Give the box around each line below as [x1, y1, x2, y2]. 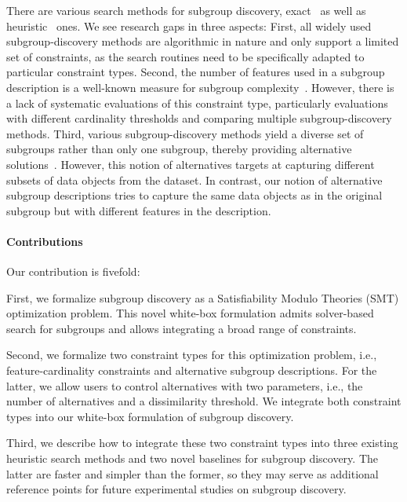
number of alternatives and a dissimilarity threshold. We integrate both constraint [6, 393, 402, 409]
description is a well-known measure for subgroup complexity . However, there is [6, 79, 394, 95]
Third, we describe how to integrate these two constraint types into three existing [6, 434, 398, 451]
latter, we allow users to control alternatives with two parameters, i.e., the [6, 377, 363, 394]
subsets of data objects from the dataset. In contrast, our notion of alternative [6, 171, 383, 188]
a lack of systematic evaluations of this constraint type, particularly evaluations [6, 94, 388, 111]
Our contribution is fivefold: [6, 263, 140, 280]
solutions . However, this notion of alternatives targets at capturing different [6, 156, 375, 172]
